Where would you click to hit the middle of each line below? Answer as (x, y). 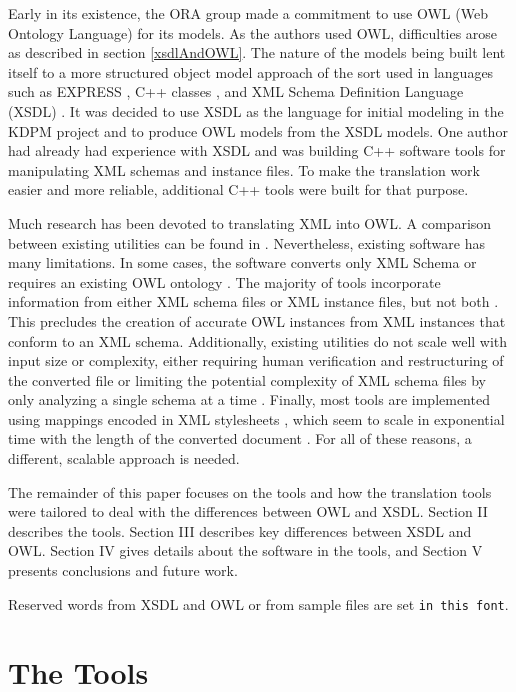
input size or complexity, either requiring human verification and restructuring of (256, 360)
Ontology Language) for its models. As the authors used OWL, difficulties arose (253, 32)
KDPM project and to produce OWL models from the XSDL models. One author (258, 130)
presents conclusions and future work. (123, 570)
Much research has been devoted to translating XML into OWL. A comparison (250, 222)
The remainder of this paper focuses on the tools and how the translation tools (250, 491)
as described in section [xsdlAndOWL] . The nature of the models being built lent (257, 52)
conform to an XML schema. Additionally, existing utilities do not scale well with (258, 340)
